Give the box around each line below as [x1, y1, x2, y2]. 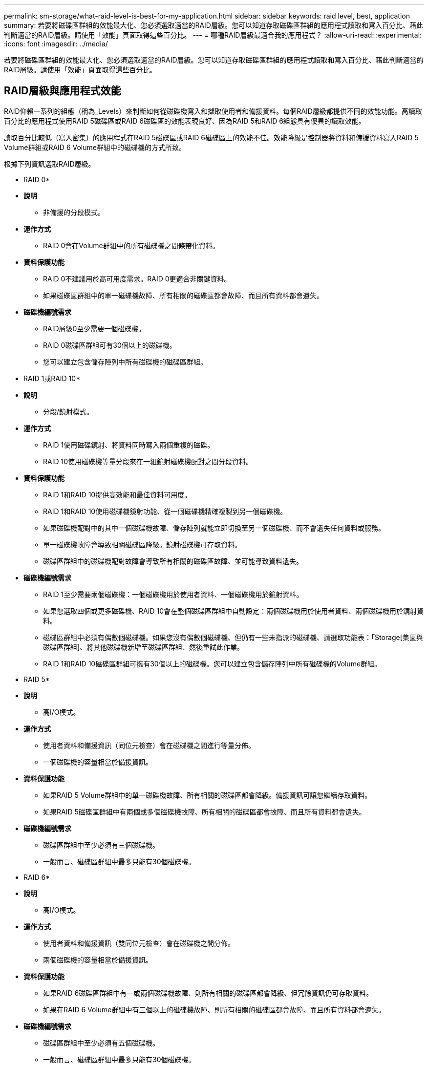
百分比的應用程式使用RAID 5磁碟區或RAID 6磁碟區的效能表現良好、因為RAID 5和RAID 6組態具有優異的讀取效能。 [4, 116, 365, 125]
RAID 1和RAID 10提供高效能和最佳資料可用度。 [43, 490, 192, 499]
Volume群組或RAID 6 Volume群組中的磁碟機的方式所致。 [4, 143, 186, 151]
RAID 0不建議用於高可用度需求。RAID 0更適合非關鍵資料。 [43, 274, 231, 283]
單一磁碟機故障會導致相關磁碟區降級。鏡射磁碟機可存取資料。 [43, 540, 241, 549]
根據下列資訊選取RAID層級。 [4, 159, 95, 168]
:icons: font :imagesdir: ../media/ [4, 40, 108, 48]
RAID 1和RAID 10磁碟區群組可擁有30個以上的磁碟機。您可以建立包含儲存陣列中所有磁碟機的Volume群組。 [43, 659, 382, 668]
